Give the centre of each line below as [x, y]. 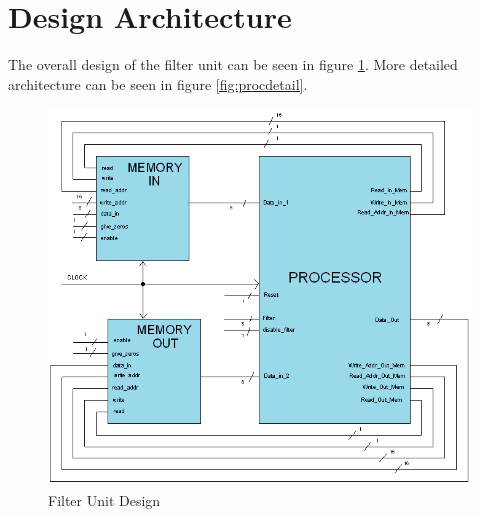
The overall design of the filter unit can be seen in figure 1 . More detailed [233, 64]
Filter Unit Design [104, 499]
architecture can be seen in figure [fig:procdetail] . [158, 83]
